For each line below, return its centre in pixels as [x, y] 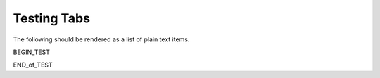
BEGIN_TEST [32, 52]
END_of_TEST [33, 65]
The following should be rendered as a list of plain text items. [101, 39]
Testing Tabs [52, 18]
